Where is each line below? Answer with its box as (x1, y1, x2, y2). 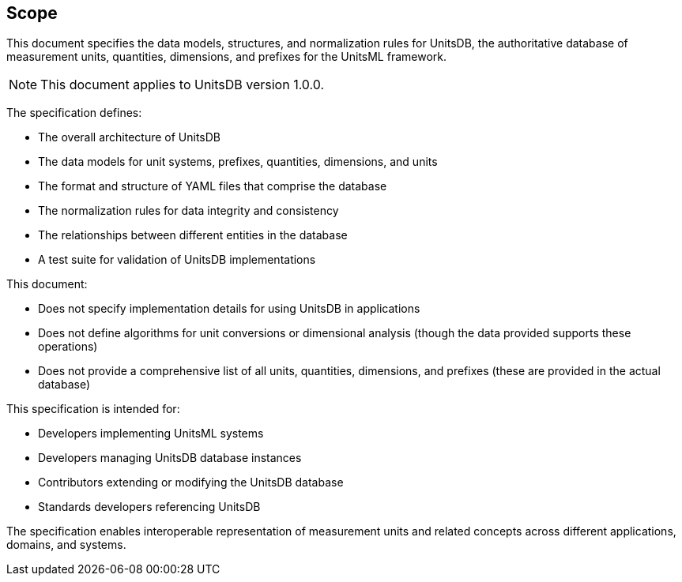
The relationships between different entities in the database (38, 228, 348, 242)
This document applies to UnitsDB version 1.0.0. (40, 77, 325, 93)
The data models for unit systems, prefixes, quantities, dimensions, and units (38, 155, 438, 169)
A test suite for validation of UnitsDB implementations (38, 253, 316, 267)
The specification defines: (6, 106, 142, 120)
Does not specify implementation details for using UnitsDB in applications (38, 302, 420, 316)
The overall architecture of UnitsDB (38, 130, 220, 145)
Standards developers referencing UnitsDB (38, 500, 261, 514)
